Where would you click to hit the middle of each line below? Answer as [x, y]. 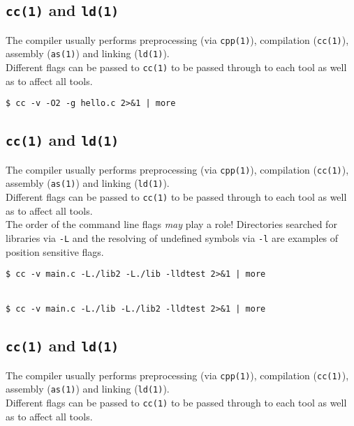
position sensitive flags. [55, 251]
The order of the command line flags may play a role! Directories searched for [171, 224]
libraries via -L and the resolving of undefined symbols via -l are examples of [172, 237]
